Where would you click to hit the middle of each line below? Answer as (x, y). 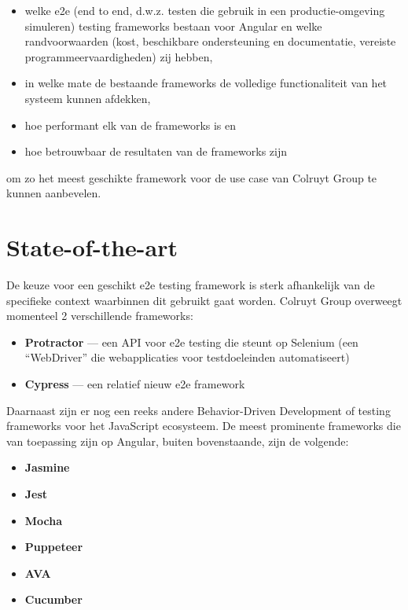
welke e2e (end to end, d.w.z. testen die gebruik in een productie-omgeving (205, 10)
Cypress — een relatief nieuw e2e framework (135, 384)
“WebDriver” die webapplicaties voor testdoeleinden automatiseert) (187, 357)
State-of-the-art (92, 247)
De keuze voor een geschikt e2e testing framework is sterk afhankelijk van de (191, 285)
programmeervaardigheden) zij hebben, (119, 56)
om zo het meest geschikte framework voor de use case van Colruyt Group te (192, 177)
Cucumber (53, 599)
